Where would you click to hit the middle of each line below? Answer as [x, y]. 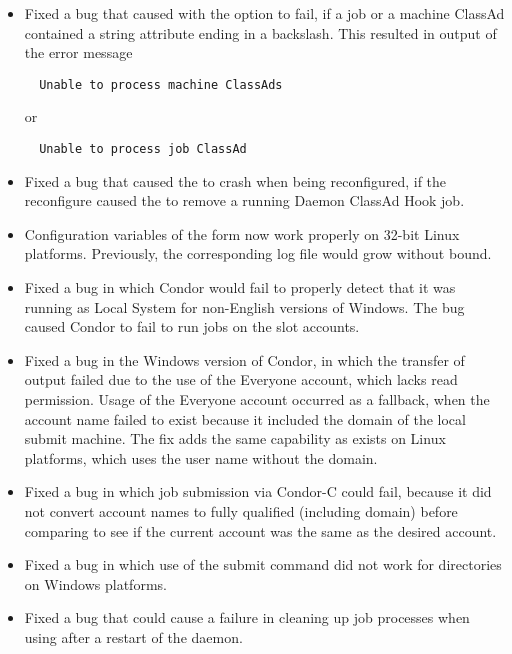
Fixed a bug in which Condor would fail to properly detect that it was [240, 287]
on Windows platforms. [95, 583]
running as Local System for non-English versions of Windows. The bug [244, 306]
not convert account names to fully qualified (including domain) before [241, 511]
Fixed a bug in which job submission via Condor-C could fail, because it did [258, 491]
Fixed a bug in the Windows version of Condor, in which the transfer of [244, 359]
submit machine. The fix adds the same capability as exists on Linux [235, 438]
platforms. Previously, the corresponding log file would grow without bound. [258, 253]
